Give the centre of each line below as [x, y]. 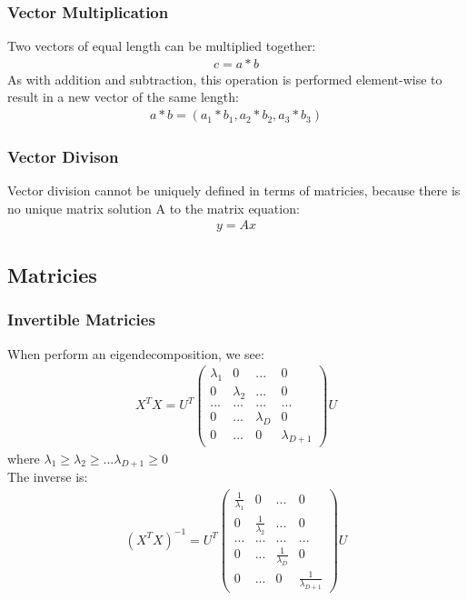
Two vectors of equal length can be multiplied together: [162, 46]
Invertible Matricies [81, 320]
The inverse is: [48, 477]
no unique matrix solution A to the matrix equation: [154, 208]
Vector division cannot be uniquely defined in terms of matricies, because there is [234, 190]
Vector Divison [63, 156]
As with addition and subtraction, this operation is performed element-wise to [225, 79]
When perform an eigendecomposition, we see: [136, 353]
